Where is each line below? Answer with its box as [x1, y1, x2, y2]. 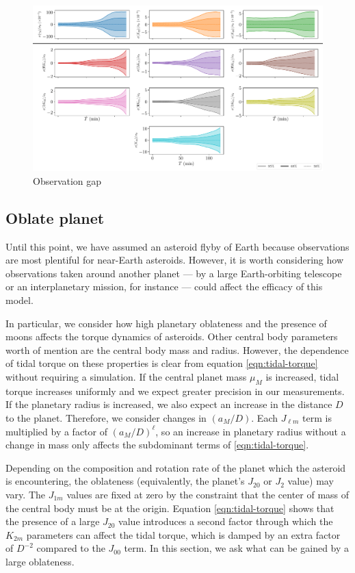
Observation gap [33, 173, 102, 188]
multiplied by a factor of [5, 424, 108, 438]
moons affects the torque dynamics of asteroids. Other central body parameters [5, 329, 338, 344]
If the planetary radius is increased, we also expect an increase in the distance [5, 397, 332, 411]
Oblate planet [5, 207, 105, 228]
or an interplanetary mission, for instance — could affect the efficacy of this [5, 279, 323, 294]
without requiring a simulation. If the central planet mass [5, 369, 247, 383]
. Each [251, 410, 278, 424]
